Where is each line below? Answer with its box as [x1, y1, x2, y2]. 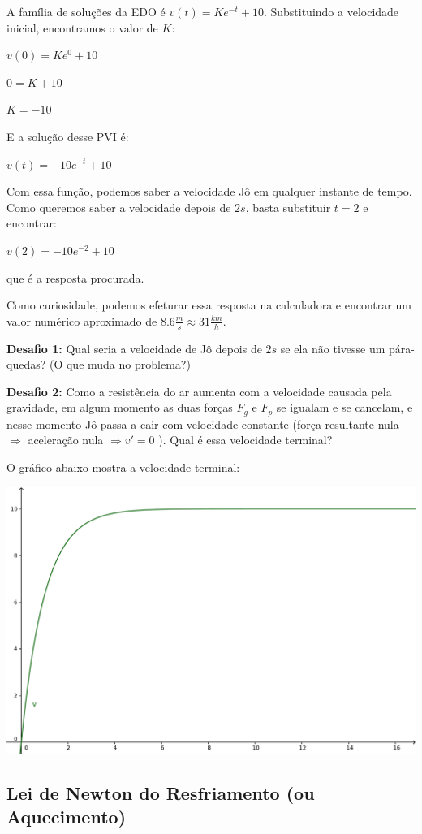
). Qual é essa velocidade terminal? [158, 431, 333, 448]
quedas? [6, 356, 46, 373]
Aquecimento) [6, 804, 127, 829]
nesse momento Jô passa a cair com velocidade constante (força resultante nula [6, 415, 399, 432]
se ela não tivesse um [280, 339, 385, 357]
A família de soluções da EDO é [6, 3, 166, 19]
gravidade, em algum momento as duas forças [6, 399, 233, 416]
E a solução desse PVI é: [6, 127, 129, 145]
